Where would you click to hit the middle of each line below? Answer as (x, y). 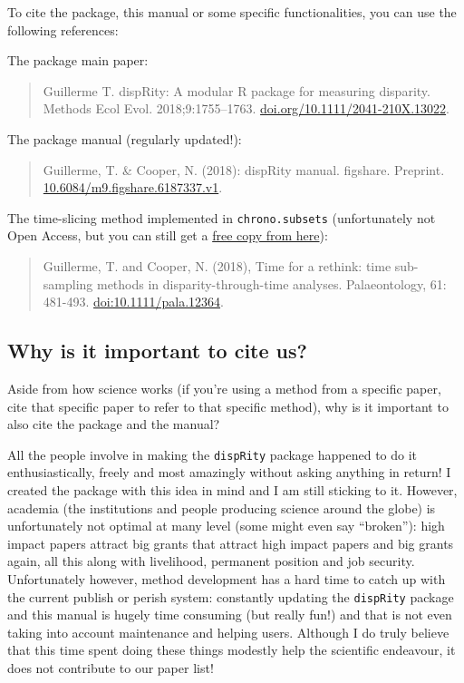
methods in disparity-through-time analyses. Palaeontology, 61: (271, 283)
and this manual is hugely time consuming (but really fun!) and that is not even (230, 615)
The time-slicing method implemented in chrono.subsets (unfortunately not (222, 217)
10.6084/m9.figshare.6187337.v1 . (133, 187)
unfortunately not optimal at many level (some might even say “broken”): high (226, 526)
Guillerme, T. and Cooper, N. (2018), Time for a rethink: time (217, 266)
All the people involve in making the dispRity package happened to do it (213, 454)
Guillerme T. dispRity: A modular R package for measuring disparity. (237, 90)
